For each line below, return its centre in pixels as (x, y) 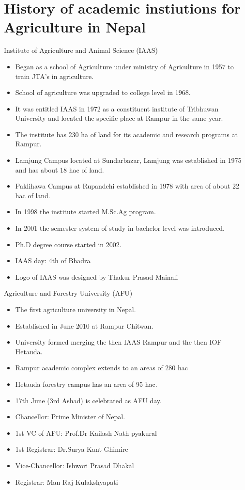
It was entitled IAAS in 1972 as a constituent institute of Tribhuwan (117, 108)
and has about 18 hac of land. (60, 169)
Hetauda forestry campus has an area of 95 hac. (86, 384)
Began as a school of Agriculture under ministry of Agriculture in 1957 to (124, 66)
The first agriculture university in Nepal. (76, 309)
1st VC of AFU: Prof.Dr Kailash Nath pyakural (86, 433)
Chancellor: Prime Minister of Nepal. (70, 417)
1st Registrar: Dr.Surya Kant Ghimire (72, 449)
